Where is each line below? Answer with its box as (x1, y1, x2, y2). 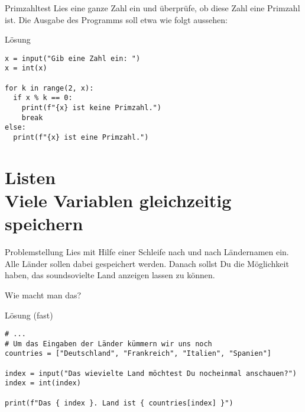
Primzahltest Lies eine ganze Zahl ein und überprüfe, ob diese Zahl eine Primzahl (5, 2, 300, 14)
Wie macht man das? (5, 288, 82, 301)
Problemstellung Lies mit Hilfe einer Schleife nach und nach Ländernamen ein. (5, 246, 289, 258)
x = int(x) (5, 64, 47, 73)
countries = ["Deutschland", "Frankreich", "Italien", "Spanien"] (5, 349, 272, 358)
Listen (5, 165, 56, 189)
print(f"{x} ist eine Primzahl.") (13, 133, 149, 142)
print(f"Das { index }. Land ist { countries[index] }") (5, 398, 233, 407)
